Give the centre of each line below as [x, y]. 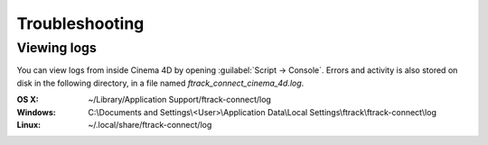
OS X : [28, 100]
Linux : [28, 124]
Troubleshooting [80, 23]
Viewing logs [56, 48]
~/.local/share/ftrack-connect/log [150, 124]
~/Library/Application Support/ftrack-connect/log [179, 100]
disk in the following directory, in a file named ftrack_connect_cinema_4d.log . [160, 83]
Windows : [36, 112]
